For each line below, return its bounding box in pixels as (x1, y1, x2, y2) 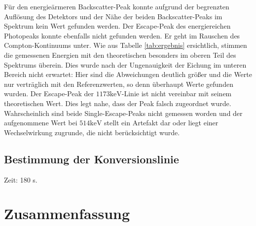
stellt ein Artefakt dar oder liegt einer (104, 117, 219, 128)
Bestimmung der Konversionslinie (4, 151, 179, 166)
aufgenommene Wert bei (4, 117, 77, 128)
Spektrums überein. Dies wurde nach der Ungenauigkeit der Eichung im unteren (4, 59, 247, 70)
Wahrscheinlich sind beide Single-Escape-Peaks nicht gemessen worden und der (4, 108, 243, 118)
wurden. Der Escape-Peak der (4, 88, 94, 99)
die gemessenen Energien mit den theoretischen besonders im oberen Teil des (4, 49, 236, 60)
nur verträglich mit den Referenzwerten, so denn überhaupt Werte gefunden (4, 78, 233, 89)
